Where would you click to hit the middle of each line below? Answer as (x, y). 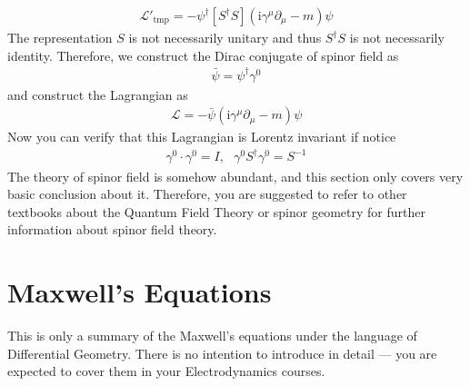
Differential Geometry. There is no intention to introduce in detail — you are (222, 353)
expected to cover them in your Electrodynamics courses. (166, 371)
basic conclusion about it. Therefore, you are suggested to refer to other (207, 194)
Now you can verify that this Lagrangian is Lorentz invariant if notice (202, 137)
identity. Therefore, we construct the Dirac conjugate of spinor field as (203, 55)
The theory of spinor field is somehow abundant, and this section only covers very (235, 176)
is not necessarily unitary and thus (225, 38)
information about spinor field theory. (112, 229)
